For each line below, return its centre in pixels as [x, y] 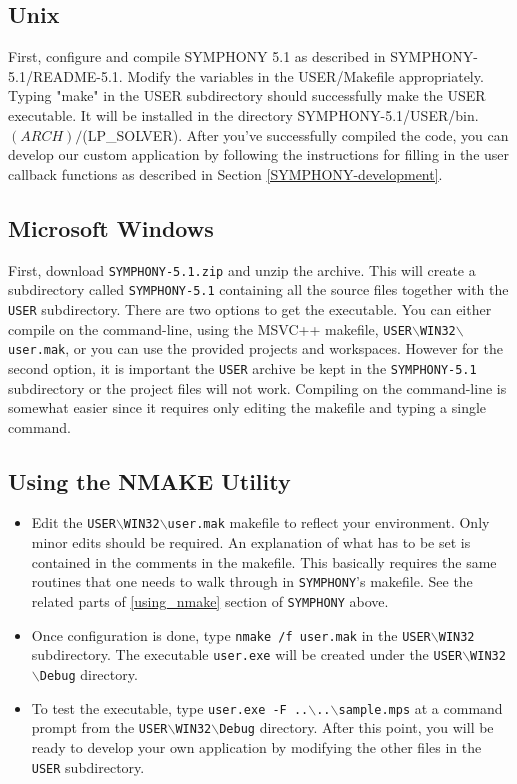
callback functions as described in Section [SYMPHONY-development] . [225, 173]
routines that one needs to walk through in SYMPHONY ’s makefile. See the [252, 581]
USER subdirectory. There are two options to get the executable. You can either [250, 308]
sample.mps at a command [420, 707]
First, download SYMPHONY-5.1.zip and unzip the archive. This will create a [242, 269]
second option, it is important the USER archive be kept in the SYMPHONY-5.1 [242, 367]
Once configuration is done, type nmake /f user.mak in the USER [231, 634]
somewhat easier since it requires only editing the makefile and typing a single [247, 407]
